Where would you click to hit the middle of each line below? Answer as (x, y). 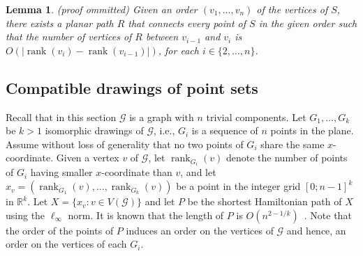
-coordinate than (137, 172)
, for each (178, 50)
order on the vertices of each (66, 244)
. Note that (328, 215)
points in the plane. (312, 130)
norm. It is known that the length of (146, 215)
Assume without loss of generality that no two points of (125, 144)
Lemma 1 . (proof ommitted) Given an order (102, 9)
